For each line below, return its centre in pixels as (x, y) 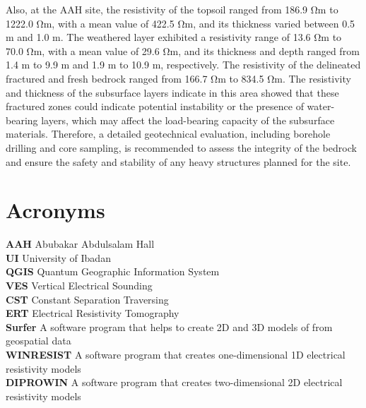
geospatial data (39, 341)
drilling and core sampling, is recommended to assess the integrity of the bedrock (181, 147)
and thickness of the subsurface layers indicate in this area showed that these (172, 92)
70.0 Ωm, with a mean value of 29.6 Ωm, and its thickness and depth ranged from (183, 50)
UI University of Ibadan (58, 257)
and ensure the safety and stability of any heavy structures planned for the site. (178, 161)
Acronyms (55, 210)
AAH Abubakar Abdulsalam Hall (80, 244)
